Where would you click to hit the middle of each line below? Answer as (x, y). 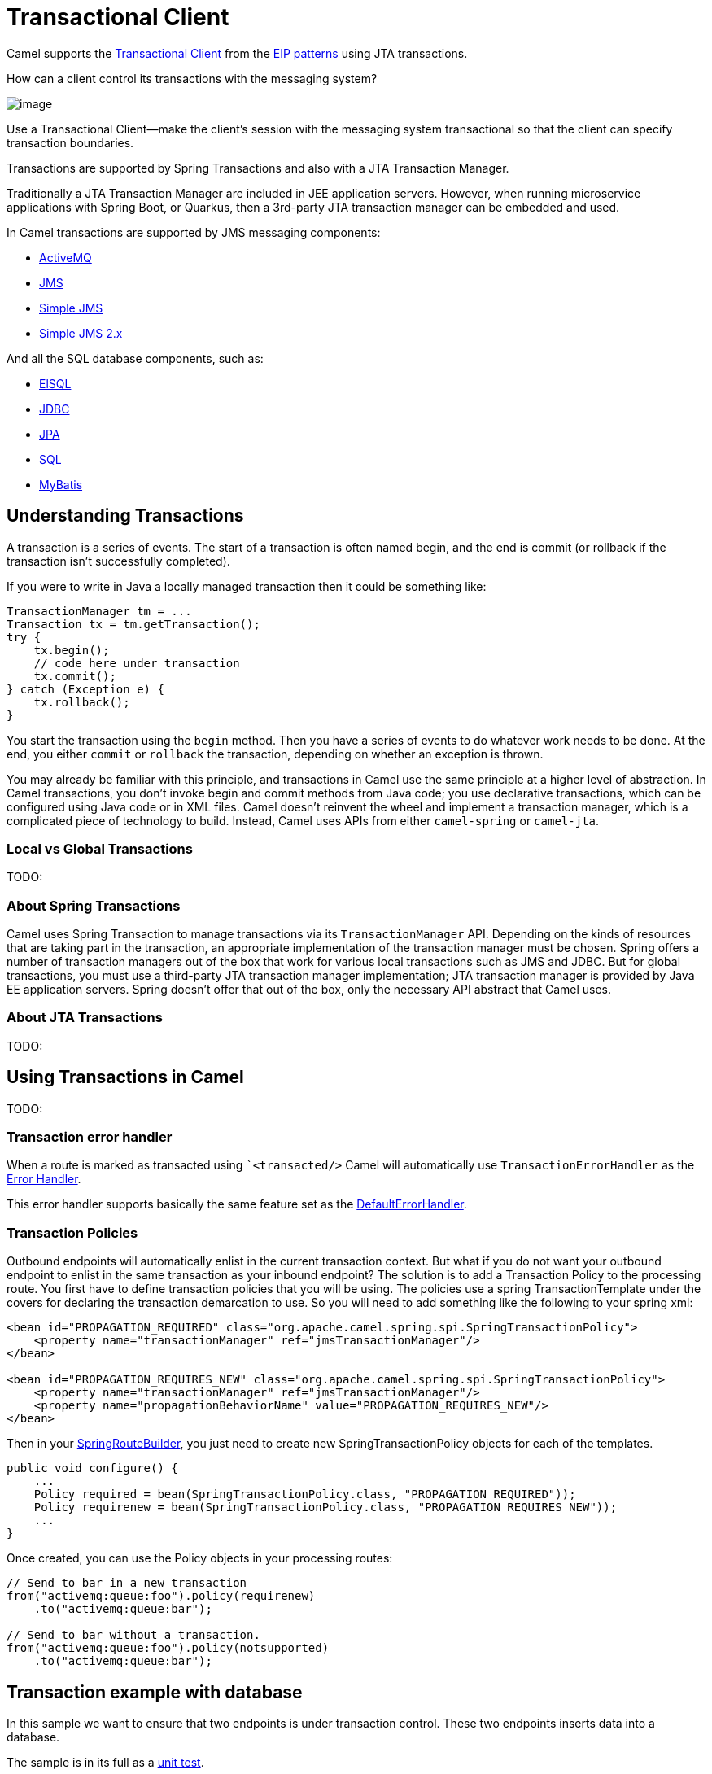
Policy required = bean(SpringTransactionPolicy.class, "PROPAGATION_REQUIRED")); (305, 1494)
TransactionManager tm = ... (99, 611)
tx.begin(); (72, 650)
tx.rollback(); (82, 702)
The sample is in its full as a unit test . (105, 1763)
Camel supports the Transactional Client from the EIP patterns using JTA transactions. (237, 53)
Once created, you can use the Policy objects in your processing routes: (200, 1558)
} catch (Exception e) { (85, 689)
